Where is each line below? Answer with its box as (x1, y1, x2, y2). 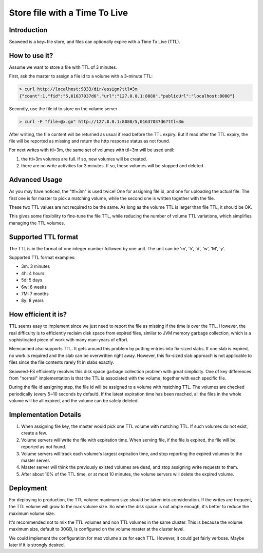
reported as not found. (21, 444, 67, 450)
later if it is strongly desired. (9, 542, 65, 548)
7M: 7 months (21, 291, 49, 296)
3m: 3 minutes (21, 263, 50, 269)
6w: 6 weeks (21, 284, 47, 290)
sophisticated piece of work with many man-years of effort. (9, 337, 129, 343)
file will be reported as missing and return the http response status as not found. (9, 138, 170, 144)
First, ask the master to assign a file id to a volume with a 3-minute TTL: (9, 73, 153, 79)
